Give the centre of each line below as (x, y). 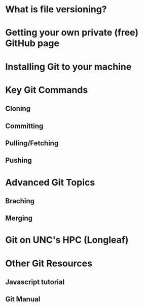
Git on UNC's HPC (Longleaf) (67, 240)
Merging (19, 218)
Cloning (18, 109)
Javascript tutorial (35, 282)
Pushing (19, 160)
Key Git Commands (47, 90)
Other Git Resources (49, 263)
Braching (20, 201)
